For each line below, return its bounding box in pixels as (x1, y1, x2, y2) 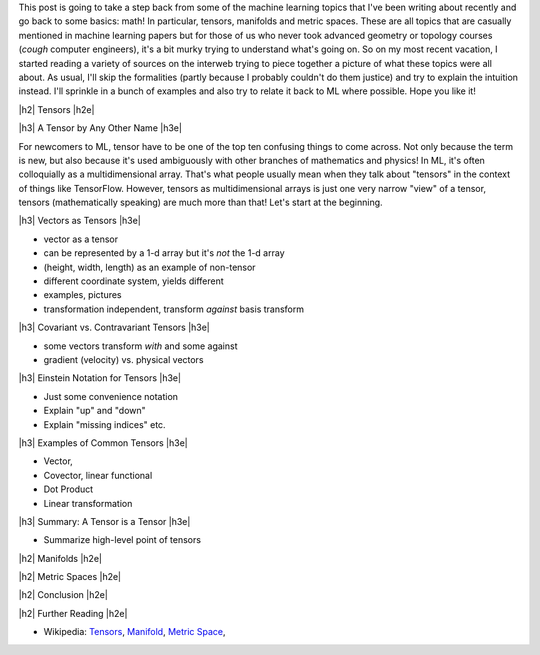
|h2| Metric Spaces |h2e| (18, 571, 122, 583)
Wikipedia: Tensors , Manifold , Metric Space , (43, 626, 226, 638)
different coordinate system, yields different (43, 275, 224, 287)
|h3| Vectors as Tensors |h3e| (18, 215, 142, 227)
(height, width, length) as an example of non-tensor (43, 261, 256, 273)
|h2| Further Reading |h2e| (18, 607, 128, 619)
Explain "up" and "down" (43, 405, 147, 417)
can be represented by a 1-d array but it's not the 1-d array (43, 247, 285, 259)
